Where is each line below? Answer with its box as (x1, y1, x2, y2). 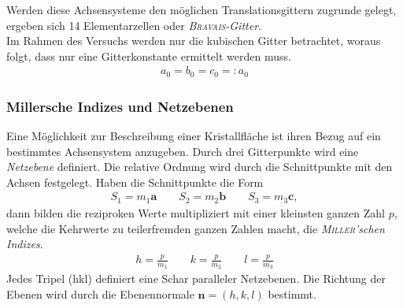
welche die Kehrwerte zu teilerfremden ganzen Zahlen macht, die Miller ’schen (6, 220, 385, 236)
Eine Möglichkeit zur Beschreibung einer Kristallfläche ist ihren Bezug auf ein (6, 128, 381, 144)
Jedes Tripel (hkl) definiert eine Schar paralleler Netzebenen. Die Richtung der (6, 270, 386, 287)
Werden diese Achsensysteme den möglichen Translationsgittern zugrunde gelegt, (6, 2, 397, 17)
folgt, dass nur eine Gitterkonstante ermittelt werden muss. (6, 47, 291, 64)
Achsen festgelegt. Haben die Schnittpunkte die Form (6, 173, 264, 190)
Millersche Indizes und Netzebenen (6, 96, 234, 116)
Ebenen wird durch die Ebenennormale (6, 285, 194, 302)
